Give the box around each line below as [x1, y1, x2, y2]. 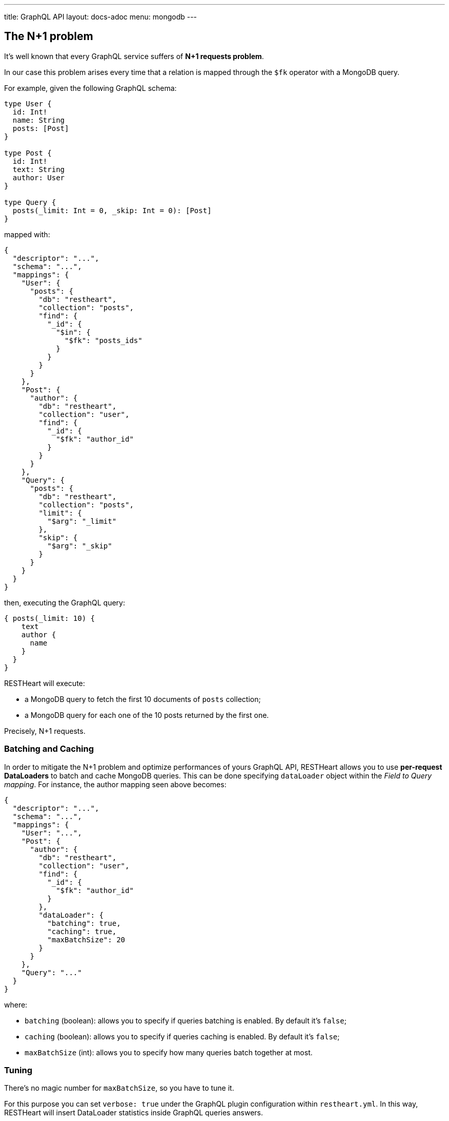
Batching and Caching [4, 744, 94, 754]
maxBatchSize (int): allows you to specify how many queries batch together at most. [25, 1048, 313, 1057]
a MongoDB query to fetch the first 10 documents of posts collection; [25, 694, 261, 704]
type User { [4, 99, 52, 108]
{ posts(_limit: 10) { [4, 614, 95, 622]
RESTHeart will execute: [4, 678, 85, 688]
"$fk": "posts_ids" [65, 336, 142, 345]
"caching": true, [47, 927, 117, 936]
